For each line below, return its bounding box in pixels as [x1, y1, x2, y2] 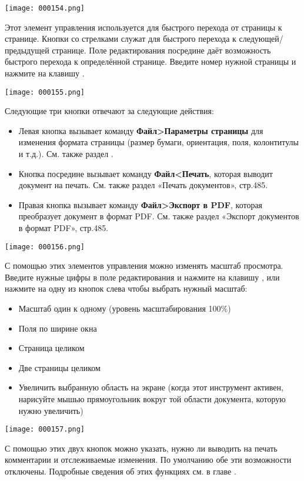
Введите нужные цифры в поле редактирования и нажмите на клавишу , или [5, 270, 280, 283]
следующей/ [239, 32, 283, 45]
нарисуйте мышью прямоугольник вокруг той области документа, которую [18, 393, 286, 405]
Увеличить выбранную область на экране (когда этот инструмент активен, [18, 381, 283, 393]
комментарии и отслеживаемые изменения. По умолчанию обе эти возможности [5, 453, 292, 466]
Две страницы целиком [18, 361, 101, 373]
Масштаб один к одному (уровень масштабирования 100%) [18, 302, 231, 315]
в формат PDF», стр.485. [18, 222, 109, 234]
